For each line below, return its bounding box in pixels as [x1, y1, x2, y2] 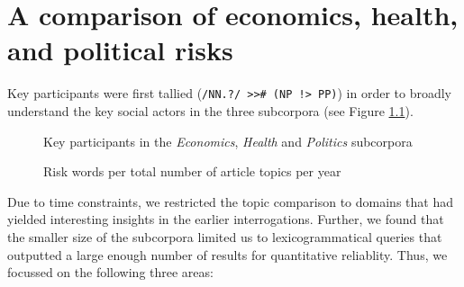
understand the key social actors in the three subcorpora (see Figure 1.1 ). [7, 101, 414, 120]
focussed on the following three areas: [7, 263, 214, 282]
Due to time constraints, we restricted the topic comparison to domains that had [7, 192, 453, 211]
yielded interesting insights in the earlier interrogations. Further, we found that [7, 210, 444, 229]
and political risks [7, 31, 233, 68]
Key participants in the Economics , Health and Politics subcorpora [43, 131, 413, 150]
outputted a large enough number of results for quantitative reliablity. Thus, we [7, 245, 448, 264]
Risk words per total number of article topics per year [43, 162, 341, 181]
